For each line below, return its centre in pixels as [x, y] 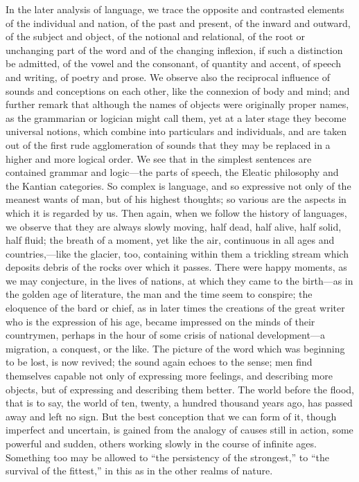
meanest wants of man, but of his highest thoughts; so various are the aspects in [176, 199]
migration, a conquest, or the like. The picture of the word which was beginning [175, 348]
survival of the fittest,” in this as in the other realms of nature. [139, 471]
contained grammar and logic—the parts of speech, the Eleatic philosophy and [172, 172]
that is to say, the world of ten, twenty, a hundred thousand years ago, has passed [179, 403]
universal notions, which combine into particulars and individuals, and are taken [176, 131]
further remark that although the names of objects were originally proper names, [177, 104]
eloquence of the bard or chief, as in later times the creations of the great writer [175, 308]
